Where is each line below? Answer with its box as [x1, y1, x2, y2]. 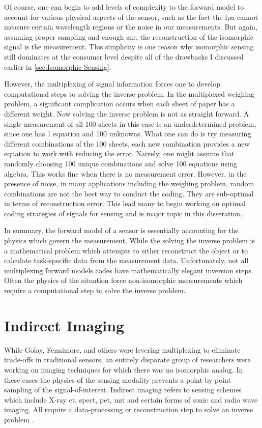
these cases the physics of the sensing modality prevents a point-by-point [4, 374, 231, 385]
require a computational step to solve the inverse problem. [4, 285, 186, 296]
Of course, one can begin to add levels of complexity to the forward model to [4, 2, 244, 12]
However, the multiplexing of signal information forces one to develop [4, 78, 220, 89]
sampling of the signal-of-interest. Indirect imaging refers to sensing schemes [4, 384, 242, 395]
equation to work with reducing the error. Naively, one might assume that [4, 148, 235, 159]
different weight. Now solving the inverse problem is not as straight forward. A [4, 108, 249, 119]
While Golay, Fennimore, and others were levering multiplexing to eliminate [4, 344, 241, 355]
